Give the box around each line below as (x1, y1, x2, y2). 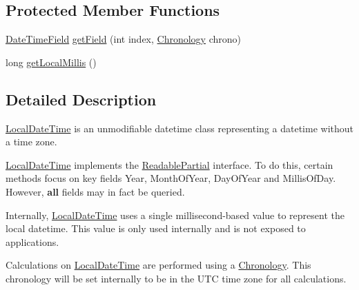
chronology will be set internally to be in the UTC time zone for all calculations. (6, 271, 347, 285)
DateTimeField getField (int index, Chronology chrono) (6, 32, 242, 46)
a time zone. (6, 134, 57, 149)
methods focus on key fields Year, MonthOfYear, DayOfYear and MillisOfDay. (6, 171, 336, 185)
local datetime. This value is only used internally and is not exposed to (6, 221, 306, 236)
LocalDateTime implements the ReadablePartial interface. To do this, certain (6, 157, 333, 172)
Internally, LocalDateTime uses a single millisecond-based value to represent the (6, 207, 345, 222)
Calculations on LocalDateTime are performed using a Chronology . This (6, 258, 311, 272)
